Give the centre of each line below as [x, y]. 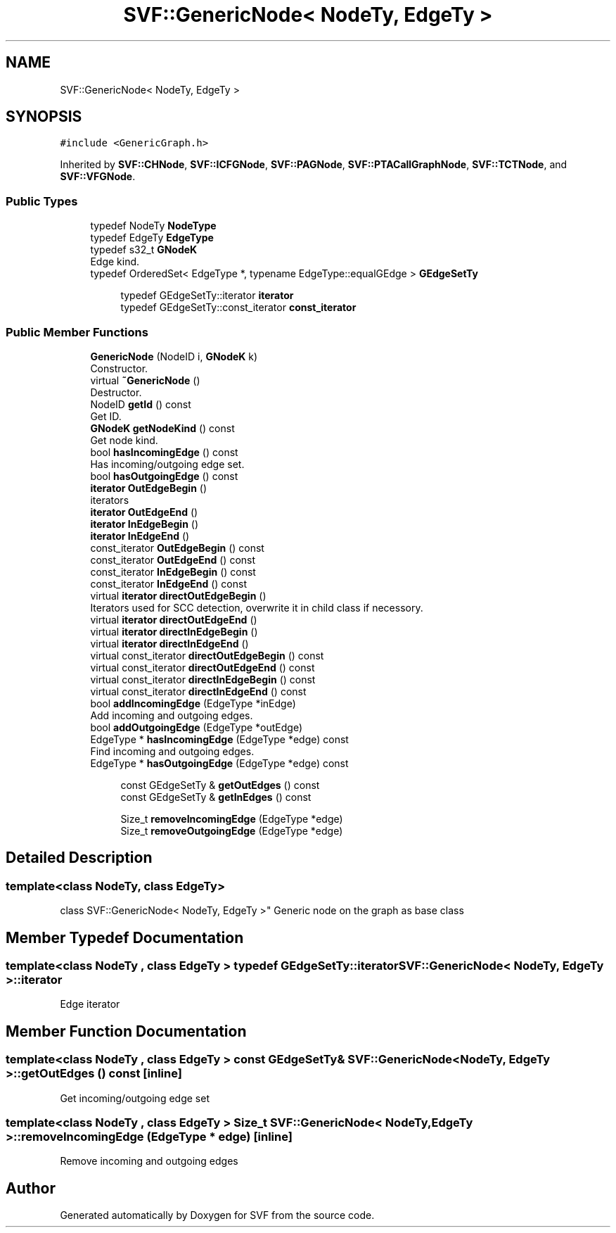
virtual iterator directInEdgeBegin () [174, 631]
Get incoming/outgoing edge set [135, 1098]
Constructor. [119, 368]
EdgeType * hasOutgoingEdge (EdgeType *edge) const [219, 763]
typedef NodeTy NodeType [153, 226]
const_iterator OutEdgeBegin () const [177, 548]
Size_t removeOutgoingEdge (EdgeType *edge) [232, 830]
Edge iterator [90, 1004]
